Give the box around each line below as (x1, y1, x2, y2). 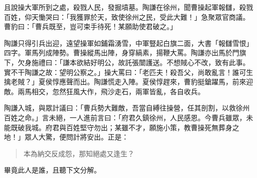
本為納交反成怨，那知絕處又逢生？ (23, 148, 134, 158)
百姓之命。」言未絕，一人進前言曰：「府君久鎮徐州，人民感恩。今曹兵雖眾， (4, 112, 246, 122)
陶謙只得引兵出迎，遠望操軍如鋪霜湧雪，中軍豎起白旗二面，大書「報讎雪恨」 (4, 37, 253, 48)
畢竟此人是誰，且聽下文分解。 (4, 165, 101, 175)
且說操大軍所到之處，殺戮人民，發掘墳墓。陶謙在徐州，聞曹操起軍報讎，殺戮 (4, 2, 253, 12)
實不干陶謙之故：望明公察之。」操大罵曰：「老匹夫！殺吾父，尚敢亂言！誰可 (4, 67, 246, 77)
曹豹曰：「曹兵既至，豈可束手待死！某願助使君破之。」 (4, 21, 177, 32)
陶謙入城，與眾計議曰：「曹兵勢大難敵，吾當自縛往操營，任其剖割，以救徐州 (4, 103, 250, 113)
